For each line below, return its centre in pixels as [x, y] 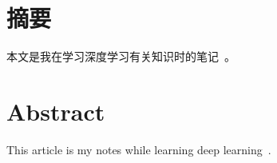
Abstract [56, 111]
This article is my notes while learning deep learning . [139, 149]
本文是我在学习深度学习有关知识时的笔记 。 [121, 56]
